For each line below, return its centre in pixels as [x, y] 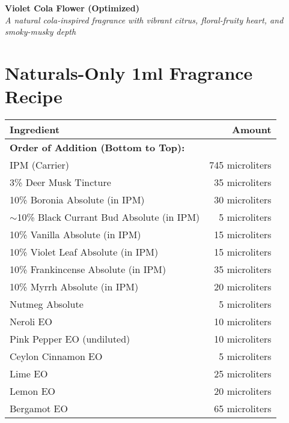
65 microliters [243, 409]
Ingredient [35, 130]
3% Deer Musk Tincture [60, 182]
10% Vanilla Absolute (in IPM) [75, 235]
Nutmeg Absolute [47, 304]
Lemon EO [33, 391]
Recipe [34, 96]
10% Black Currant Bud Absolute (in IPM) [108, 217]
